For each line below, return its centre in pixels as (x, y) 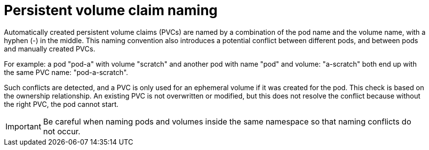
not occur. (62, 131)
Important (23, 126)
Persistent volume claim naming (111, 10)
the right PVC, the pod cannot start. (61, 104)
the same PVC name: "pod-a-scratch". (66, 72)
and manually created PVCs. (50, 49)
